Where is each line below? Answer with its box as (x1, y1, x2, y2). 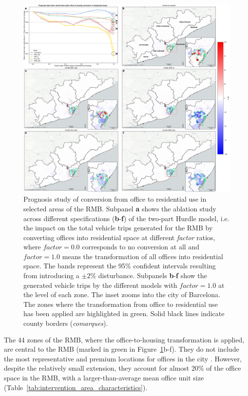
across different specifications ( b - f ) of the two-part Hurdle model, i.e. (23, 213, 229, 223)
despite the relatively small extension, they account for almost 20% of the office (4, 363, 241, 373)
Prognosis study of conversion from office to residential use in (23, 194, 207, 204)
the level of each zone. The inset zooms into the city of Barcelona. (23, 289, 220, 300)
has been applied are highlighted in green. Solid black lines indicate (23, 308, 225, 319)
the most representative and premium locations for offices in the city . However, (4, 353, 242, 363)
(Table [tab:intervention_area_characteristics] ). (4, 382, 148, 392)
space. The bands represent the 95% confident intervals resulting (23, 261, 216, 271)
